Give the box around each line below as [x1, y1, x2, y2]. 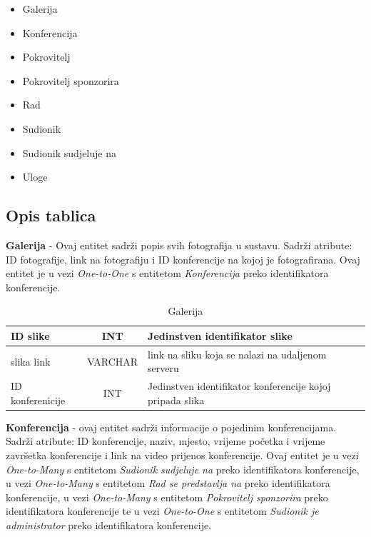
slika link [11, 353, 51, 368]
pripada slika [148, 392, 205, 407]
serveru [148, 361, 179, 376]
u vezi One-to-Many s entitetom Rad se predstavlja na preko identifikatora [6, 476, 330, 491]
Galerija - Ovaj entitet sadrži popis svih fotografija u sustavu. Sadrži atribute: [6, 237, 352, 252]
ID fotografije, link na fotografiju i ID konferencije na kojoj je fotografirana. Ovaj [6, 251, 360, 266]
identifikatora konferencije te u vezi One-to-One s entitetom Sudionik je [6, 503, 319, 518]
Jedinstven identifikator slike [148, 328, 293, 343]
